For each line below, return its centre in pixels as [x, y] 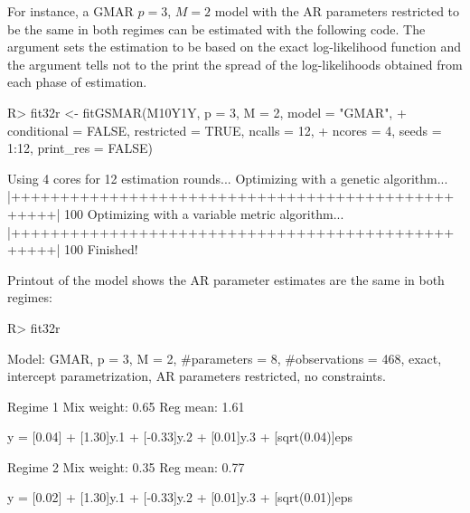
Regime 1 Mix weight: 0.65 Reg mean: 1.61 [126, 406]
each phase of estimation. [77, 82]
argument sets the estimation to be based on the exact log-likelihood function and [235, 47]
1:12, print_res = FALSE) [80, 148]
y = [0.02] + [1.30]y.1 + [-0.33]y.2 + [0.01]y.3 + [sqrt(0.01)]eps [180, 497]
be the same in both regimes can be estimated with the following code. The [216, 28]
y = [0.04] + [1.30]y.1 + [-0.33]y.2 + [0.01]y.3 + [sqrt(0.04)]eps [180, 437]
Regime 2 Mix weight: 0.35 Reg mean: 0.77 [126, 466]
